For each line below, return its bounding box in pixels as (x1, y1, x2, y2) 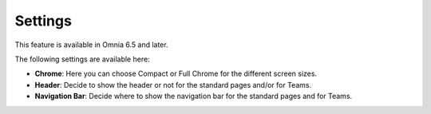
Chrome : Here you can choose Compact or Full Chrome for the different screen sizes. (34, 69, 318, 79)
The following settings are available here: (14, 54, 151, 64)
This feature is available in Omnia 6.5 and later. (14, 40, 168, 49)
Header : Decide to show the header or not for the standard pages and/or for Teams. (34, 80, 311, 89)
